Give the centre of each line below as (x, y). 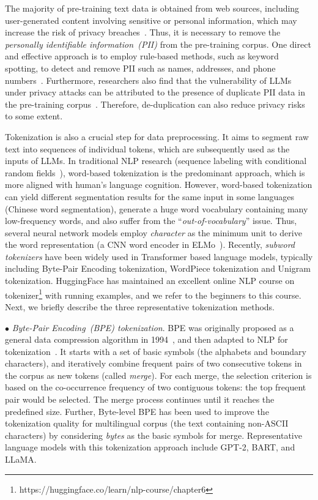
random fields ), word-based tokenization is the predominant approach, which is (155, 172)
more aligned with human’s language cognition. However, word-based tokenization (159, 185)
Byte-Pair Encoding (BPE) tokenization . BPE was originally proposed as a (153, 327)
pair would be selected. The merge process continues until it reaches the (140, 399)
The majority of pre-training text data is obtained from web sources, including (152, 8)
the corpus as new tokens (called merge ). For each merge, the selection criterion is (158, 375)
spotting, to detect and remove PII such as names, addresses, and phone (140, 68)
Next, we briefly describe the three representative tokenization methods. (140, 306)
